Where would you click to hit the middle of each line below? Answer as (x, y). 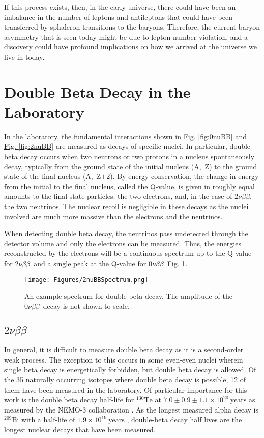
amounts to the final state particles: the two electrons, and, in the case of (118, 196)
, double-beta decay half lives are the (184, 419)
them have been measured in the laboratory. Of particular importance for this (126, 389)
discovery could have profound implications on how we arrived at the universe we (131, 47)
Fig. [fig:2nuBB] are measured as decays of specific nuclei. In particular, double (127, 146)
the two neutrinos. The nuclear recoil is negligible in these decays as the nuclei (126, 206)
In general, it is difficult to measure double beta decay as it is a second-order (124, 350)
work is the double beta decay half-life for (69, 400)
